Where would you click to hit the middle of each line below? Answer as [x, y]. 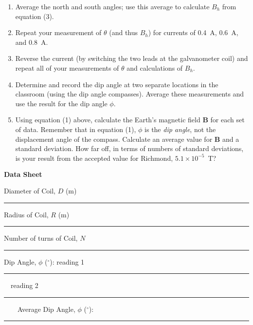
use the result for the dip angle [61, 103]
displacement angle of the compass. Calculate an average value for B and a [127, 139]
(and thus [124, 32]
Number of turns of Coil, [41, 238]
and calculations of [155, 67]
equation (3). [35, 16]
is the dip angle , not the [180, 129]
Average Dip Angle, [46, 309]
